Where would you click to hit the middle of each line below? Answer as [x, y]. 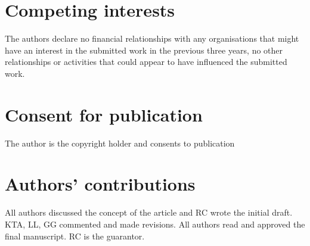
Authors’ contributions [100, 184]
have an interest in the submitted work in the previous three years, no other [144, 50]
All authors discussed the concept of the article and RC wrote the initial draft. [149, 212]
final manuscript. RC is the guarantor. [75, 236]
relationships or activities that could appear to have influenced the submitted [146, 62]
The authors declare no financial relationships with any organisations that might [152, 38]
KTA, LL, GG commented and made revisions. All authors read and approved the [155, 224]
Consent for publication [104, 114]
